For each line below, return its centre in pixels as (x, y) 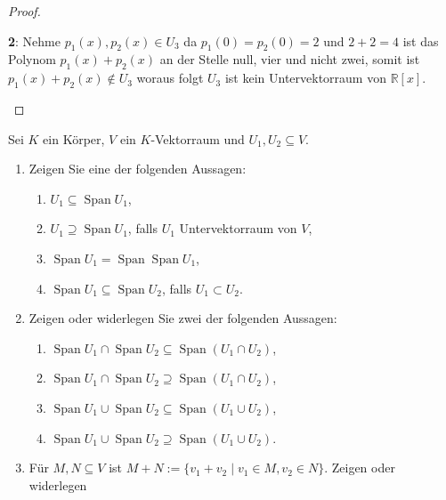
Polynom (32, 59)
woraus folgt (170, 78)
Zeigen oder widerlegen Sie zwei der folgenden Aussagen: (183, 318)
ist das (421, 40)
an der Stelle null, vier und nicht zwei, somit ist (290, 59)
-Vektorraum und (198, 138)
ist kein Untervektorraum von (305, 78)
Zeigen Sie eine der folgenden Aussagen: (138, 169)
